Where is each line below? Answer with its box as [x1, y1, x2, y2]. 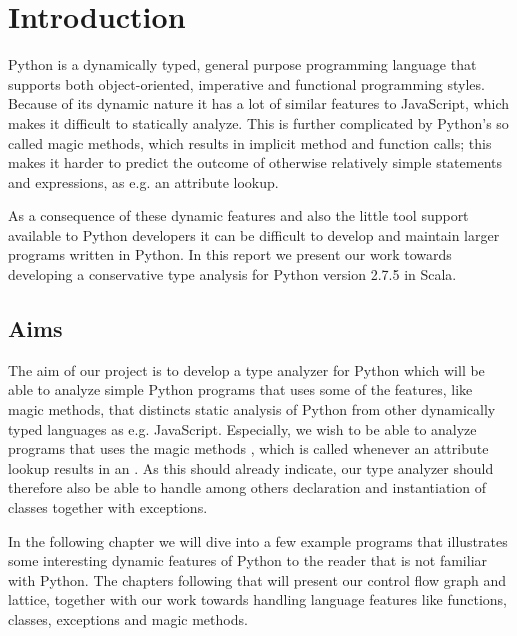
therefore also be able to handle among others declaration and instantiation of [8, 477, 486, 498]
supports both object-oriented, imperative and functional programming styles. [8, 73, 485, 94]
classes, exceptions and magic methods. [8, 608, 248, 629]
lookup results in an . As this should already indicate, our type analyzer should [8, 457, 494, 478]
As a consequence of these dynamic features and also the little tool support [8, 205, 469, 226]
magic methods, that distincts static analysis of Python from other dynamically [8, 399, 496, 420]
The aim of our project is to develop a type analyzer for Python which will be [8, 359, 485, 380]
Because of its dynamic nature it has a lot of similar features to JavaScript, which [8, 93, 510, 114]
